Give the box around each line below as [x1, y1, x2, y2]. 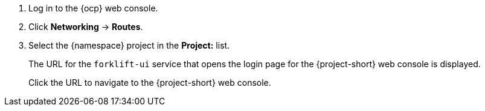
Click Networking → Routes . [28, 22, 143, 32]
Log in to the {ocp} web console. [28, 3, 158, 13]
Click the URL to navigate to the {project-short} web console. [28, 77, 271, 88]
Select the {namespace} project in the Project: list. [28, 40, 230, 50]
